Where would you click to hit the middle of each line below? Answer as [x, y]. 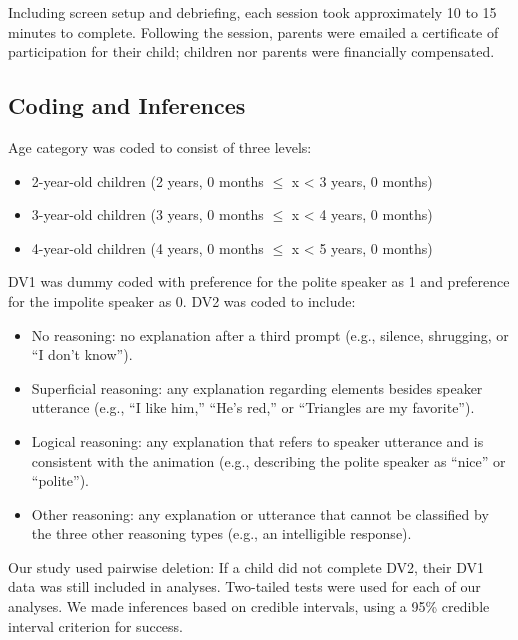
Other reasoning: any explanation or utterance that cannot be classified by [260, 513]
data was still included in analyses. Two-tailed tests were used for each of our [244, 586]
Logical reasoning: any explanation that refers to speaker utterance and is [257, 440]
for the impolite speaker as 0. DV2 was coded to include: [182, 300]
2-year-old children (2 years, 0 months [147, 180]
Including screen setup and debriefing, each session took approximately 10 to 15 [252, 12]
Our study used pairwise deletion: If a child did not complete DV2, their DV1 [246, 566]
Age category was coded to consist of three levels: [160, 146]
